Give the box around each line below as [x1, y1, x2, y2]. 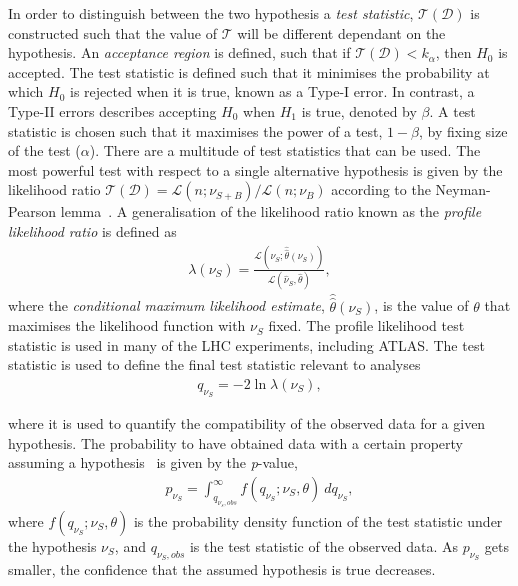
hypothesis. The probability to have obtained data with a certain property [8, 432, 463, 453]
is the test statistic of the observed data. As [189, 535, 458, 556]
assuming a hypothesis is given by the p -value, [8, 452, 298, 473]
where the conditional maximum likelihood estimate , [8, 295, 325, 316]
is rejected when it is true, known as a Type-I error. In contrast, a [70, 81, 475, 102]
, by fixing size [419, 120, 508, 141]
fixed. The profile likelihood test [268, 315, 465, 336]
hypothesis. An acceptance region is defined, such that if [8, 42, 351, 63]
